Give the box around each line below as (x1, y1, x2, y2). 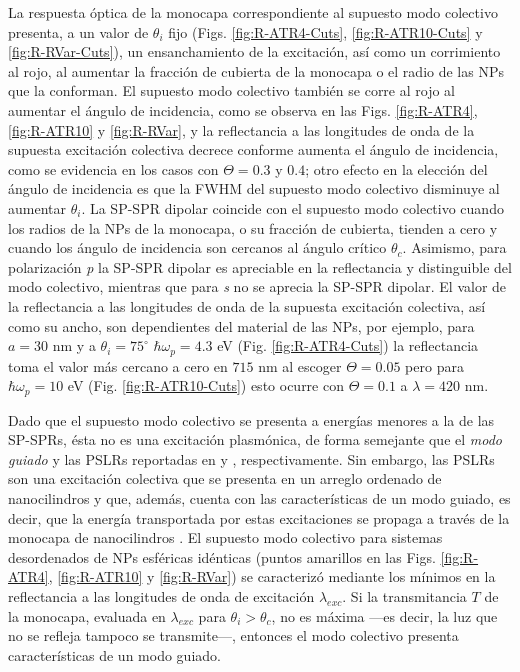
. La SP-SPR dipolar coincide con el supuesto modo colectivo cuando (81, 197, 504, 218)
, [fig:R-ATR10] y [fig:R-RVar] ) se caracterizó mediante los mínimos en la (48, 566, 496, 587)
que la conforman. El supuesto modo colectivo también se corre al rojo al (8, 80, 456, 101)
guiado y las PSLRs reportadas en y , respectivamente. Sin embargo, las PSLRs (8, 448, 495, 469)
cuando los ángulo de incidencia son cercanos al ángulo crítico (8, 237, 387, 258)
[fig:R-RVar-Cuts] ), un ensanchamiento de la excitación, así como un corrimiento (8, 41, 501, 62)
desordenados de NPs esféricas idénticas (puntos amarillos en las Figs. (8, 546, 436, 567)
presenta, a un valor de (8, 21, 149, 42)
